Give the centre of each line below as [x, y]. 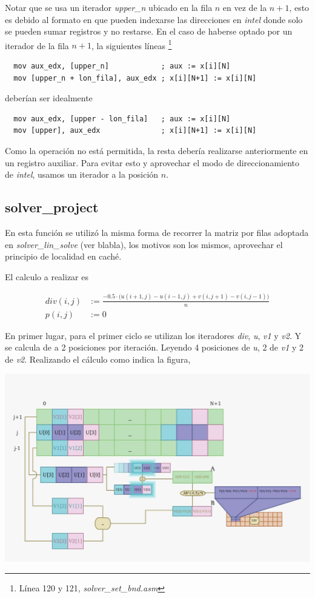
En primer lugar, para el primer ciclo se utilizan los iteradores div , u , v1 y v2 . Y [153, 335]
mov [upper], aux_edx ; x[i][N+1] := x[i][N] [135, 131]
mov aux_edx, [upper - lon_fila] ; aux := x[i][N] [122, 119]
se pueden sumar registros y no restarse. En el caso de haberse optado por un [149, 31]
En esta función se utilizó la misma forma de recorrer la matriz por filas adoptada [157, 232]
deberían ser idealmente [49, 98]
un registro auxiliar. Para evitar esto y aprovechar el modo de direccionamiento [152, 162]
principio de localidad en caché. [63, 256]
